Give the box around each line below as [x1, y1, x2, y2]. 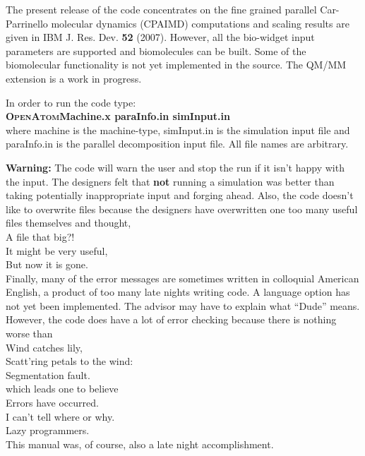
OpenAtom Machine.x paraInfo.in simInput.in [6, 109, 230, 124]
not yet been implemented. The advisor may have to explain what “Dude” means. [6, 298, 360, 313]
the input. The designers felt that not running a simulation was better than [6, 174, 335, 188]
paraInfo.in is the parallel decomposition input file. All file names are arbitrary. [6, 136, 349, 151]
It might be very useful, [6, 243, 108, 258]
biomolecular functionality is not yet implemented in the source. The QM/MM [6, 57, 347, 72]
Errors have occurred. [6, 395, 99, 410]
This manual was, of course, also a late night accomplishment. [6, 436, 274, 451]
